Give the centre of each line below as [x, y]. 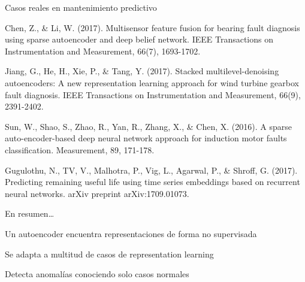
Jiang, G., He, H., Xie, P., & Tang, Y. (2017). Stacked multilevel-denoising [142, 71]
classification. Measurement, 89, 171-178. [80, 149]
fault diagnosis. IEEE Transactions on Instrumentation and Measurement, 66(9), [153, 94]
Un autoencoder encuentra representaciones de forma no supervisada [131, 233]
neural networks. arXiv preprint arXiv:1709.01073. [97, 193]
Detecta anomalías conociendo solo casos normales [97, 274]
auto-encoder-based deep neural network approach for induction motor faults [146, 138]
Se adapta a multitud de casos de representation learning [109, 254]
